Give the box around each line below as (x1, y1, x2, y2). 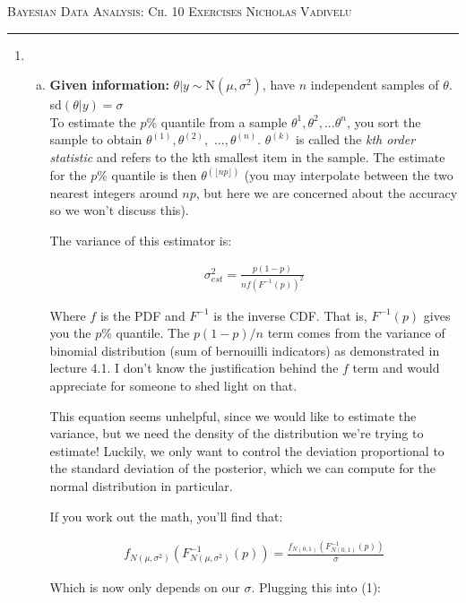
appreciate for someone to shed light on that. (49, 375, 298, 394)
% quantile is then (97, 166, 197, 184)
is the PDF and (99, 306, 186, 324)
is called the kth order (296, 130, 416, 149)
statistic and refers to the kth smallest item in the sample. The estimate (49, 147, 445, 166)
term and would (352, 358, 440, 377)
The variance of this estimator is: (49, 230, 232, 249)
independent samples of (310, 75, 439, 94)
